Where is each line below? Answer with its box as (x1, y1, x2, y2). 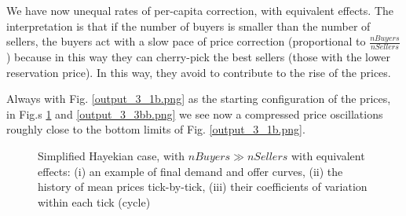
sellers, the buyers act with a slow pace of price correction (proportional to (6, 33, 366, 49)
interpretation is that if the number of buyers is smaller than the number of (6, 17, 371, 34)
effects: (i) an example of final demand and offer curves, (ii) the (38, 163, 343, 179)
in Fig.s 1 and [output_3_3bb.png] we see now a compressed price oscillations (6, 105, 383, 122)
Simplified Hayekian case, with (38, 147, 185, 163)
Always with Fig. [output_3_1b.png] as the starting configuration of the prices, (6, 90, 391, 107)
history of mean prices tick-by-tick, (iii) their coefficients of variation (38, 178, 368, 195)
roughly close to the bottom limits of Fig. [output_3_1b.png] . (6, 121, 305, 137)
